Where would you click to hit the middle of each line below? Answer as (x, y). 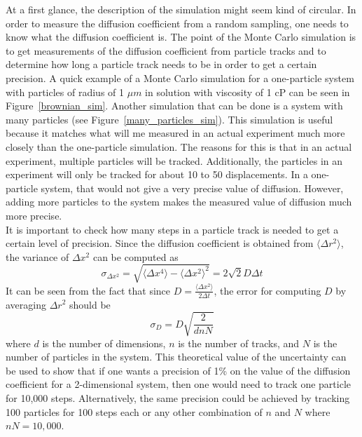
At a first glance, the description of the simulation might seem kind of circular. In (181, 9)
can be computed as (135, 256)
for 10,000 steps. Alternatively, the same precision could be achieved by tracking (178, 398)
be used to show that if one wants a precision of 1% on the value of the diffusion (178, 370)
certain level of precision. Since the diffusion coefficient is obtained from (160, 243)
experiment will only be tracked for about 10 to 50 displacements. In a (157, 174)
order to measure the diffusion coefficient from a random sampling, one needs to (177, 23)
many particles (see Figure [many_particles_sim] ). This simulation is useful (169, 119)
